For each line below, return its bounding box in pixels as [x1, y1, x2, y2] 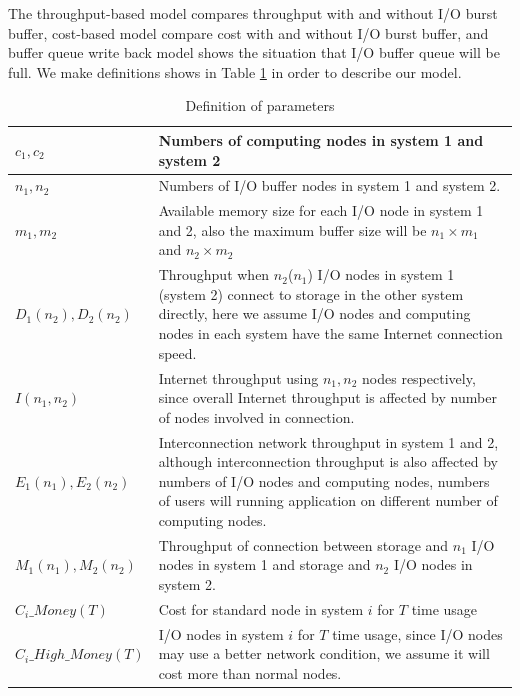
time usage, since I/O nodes [332, 623, 503, 644]
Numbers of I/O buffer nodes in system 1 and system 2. [158, 175, 501, 196]
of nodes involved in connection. [158, 406, 355, 427]
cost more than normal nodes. [158, 662, 342, 683]
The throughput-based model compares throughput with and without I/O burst [8, 3, 498, 23]
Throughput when [158, 264, 270, 285]
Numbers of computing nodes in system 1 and [158, 129, 484, 150]
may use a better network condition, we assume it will [158, 643, 490, 664]
